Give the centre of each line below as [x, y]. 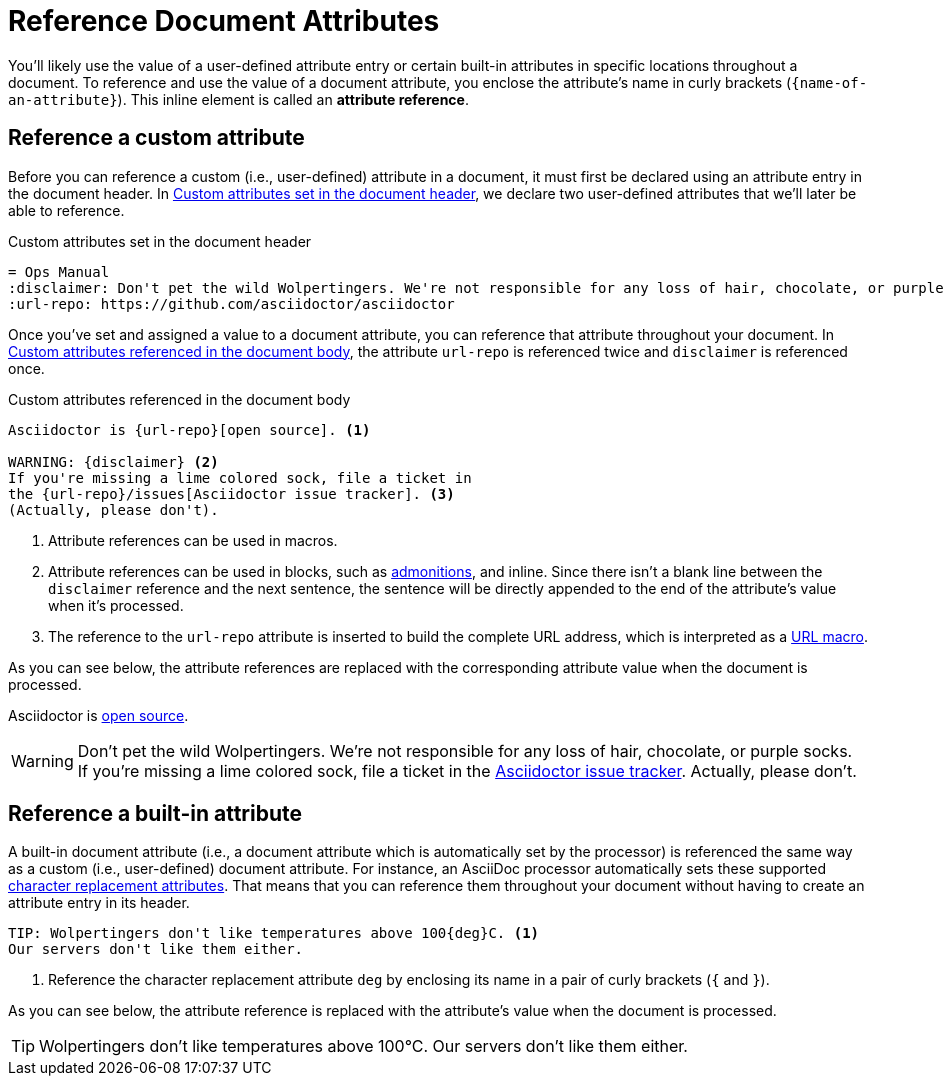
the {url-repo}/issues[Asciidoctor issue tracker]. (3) [231, 493]
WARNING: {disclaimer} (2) [113, 461]
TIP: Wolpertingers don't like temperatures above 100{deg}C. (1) [274, 933]
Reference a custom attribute [156, 138]
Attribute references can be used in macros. [193, 540]
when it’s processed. [116, 605]
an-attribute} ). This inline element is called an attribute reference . [238, 99]
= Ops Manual [59, 271]
